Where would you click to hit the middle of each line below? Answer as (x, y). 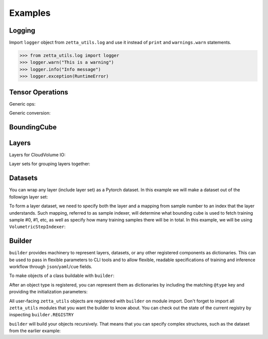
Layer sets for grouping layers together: (50, 164)
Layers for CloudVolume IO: (37, 155)
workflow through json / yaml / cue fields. (51, 266)
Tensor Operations (39, 92)
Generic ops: (22, 104)
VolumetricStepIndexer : (37, 227)
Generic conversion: (30, 113)
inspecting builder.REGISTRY (41, 315)
